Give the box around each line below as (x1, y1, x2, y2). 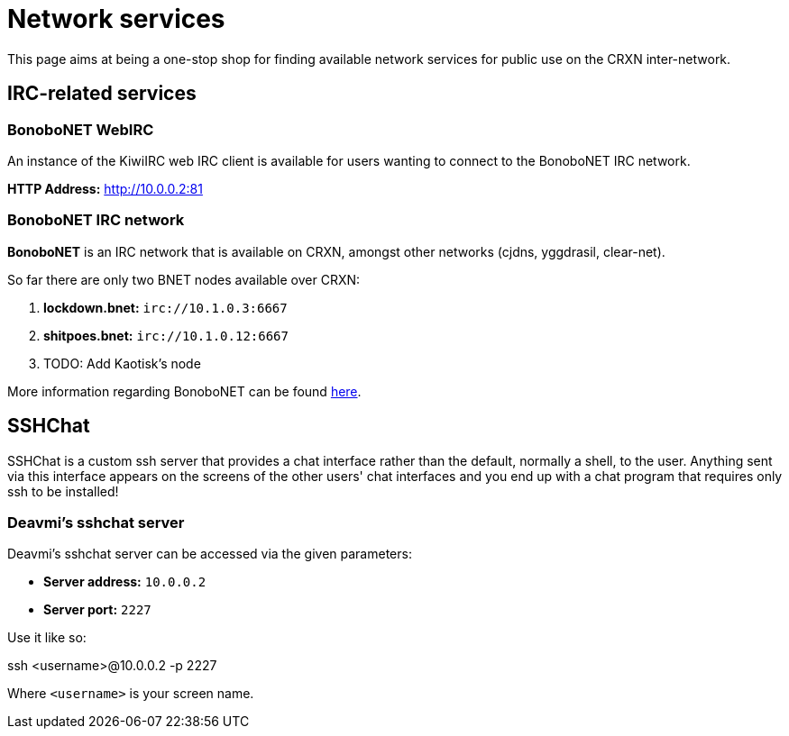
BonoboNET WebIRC (7, 120, 154, 139)
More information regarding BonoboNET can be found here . (7, 383, 362, 399)
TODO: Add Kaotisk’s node (43, 355, 201, 371)
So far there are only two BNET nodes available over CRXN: (7, 271, 361, 287)
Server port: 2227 (43, 602, 151, 618)
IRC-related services (7, 82, 197, 105)
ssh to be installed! (7, 483, 119, 499)
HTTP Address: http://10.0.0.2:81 (7, 180, 203, 196)
